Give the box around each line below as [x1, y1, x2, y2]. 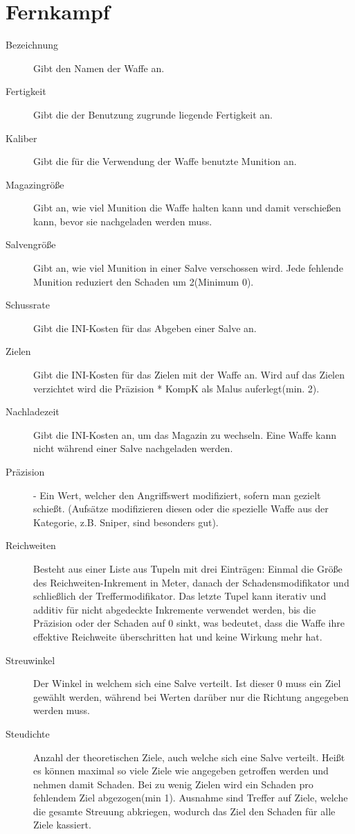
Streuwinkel [6, 652, 55, 667]
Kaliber [6, 130, 37, 145]
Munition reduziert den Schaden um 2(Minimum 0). [33, 274, 254, 288]
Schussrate [6, 297, 50, 312]
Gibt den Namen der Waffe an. [33, 60, 165, 75]
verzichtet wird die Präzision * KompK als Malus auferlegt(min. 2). [33, 381, 320, 395]
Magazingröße [6, 177, 64, 191]
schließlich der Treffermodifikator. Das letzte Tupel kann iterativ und [33, 589, 327, 603]
